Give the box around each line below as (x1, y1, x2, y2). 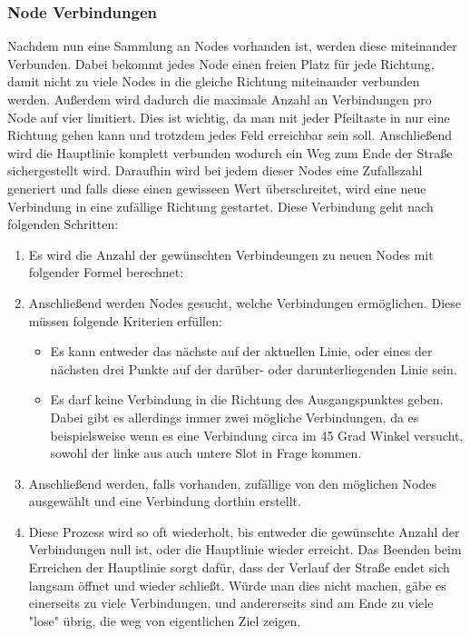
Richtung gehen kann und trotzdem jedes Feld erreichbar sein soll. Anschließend (7, 125, 453, 144)
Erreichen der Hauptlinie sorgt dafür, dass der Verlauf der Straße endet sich (28, 558, 450, 577)
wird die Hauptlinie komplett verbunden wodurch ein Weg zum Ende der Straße (7, 143, 453, 162)
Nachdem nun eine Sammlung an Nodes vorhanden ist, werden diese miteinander (7, 36, 457, 55)
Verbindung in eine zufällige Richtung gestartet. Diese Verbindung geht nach (7, 196, 434, 215)
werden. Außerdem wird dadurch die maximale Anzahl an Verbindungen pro (7, 90, 432, 108)
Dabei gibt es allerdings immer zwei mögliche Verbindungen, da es (50, 407, 419, 426)
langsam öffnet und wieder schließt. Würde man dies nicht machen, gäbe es (28, 575, 446, 594)
